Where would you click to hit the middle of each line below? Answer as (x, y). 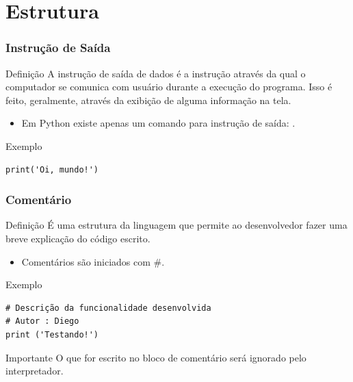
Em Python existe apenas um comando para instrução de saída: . (158, 123)
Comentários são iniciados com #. (93, 261)
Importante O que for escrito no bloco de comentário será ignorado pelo (156, 357)
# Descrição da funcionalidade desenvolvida (108, 308)
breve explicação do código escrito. (78, 238)
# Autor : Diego (42, 321)
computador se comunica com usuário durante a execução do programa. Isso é (169, 87)
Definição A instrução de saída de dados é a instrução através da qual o (156, 73)
